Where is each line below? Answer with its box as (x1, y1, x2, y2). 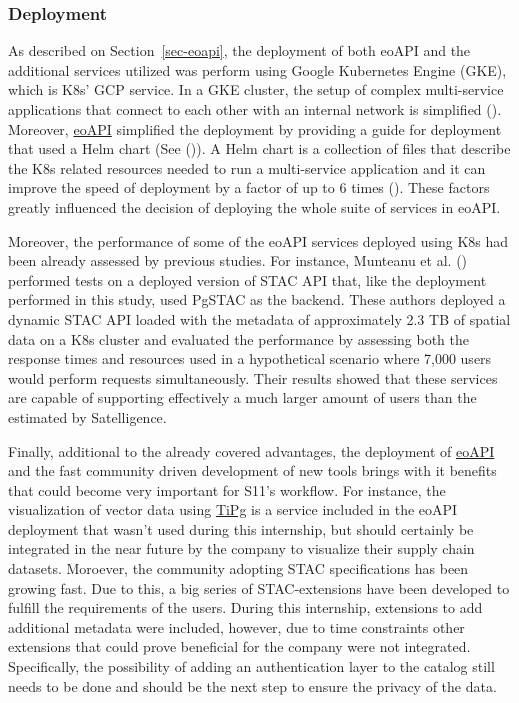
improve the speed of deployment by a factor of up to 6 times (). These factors (8, 177, 490, 198)
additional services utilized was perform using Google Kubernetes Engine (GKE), (8, 59, 507, 80)
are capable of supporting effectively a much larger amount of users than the (8, 387, 477, 408)
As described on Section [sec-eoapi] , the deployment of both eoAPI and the (8, 40, 471, 61)
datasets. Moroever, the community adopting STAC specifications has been (8, 558, 469, 579)
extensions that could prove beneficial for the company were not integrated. (8, 636, 471, 657)
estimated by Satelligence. (8, 406, 167, 427)
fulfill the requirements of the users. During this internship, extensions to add (8, 597, 483, 618)
